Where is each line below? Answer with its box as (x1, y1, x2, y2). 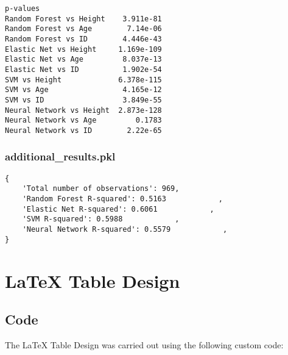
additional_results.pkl (5, 149, 116, 164)
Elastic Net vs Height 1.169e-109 (5, 45, 162, 54)
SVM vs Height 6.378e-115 (5, 75, 162, 84)
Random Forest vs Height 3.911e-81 (5, 14, 162, 23)
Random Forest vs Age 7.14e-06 (5, 24, 162, 34)
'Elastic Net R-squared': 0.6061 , (22, 204, 214, 213)
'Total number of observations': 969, (22, 184, 180, 193)
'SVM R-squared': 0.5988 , (22, 215, 180, 224)
